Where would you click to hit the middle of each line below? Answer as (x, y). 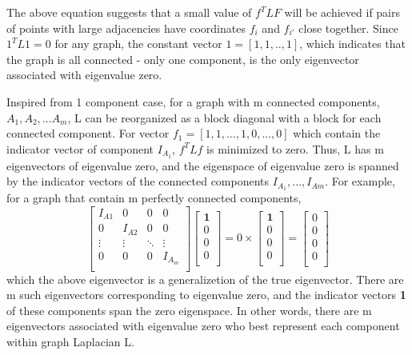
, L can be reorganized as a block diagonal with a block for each (224, 117)
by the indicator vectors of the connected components (138, 181)
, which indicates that (352, 44)
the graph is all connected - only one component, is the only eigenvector (183, 59)
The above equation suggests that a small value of (129, 12)
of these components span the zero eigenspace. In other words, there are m (189, 310)
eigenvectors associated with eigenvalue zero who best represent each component (203, 326)
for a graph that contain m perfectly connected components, (154, 198)
